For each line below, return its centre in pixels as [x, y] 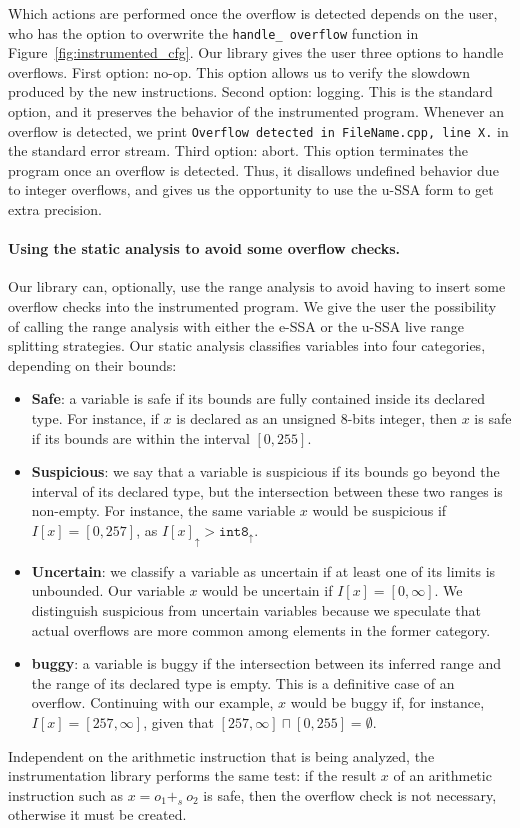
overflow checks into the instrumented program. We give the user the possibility [252, 306]
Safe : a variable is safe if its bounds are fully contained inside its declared [258, 398]
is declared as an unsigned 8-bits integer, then [317, 418]
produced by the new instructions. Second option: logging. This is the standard [250, 91]
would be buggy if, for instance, [387, 702]
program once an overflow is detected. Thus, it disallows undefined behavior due [253, 169]
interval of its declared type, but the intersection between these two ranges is [267, 490]
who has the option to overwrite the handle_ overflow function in [213, 32]
